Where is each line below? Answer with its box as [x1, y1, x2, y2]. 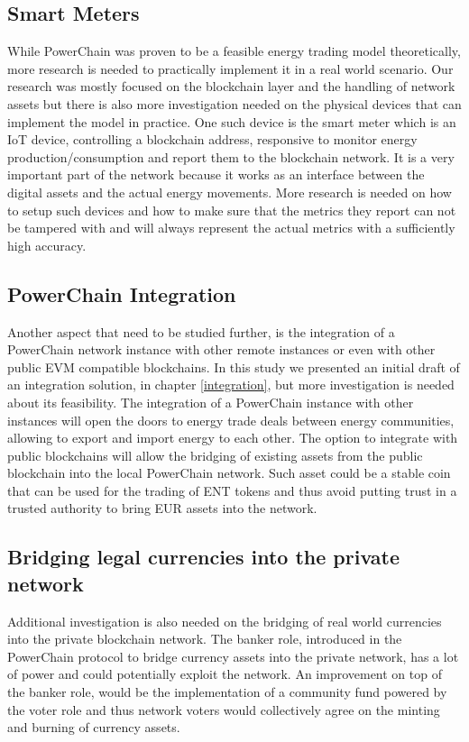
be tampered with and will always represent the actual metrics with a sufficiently [7, 218, 455, 237]
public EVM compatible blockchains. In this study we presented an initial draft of [7, 357, 460, 376]
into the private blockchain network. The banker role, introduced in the [7, 629, 402, 648]
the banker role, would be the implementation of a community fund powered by [7, 682, 447, 701]
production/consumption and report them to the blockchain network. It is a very [7, 147, 455, 166]
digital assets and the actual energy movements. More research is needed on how [7, 182, 452, 201]
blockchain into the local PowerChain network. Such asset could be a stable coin [7, 463, 451, 482]
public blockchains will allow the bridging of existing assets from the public [7, 445, 423, 464]
